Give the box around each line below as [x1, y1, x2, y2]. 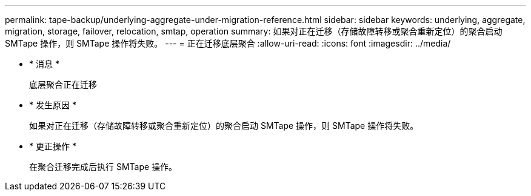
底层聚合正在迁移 [29, 80, 97, 90]
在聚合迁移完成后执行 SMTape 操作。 [29, 162, 178, 172]
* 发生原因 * [29, 100, 76, 110]
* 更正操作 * [29, 141, 76, 151]
